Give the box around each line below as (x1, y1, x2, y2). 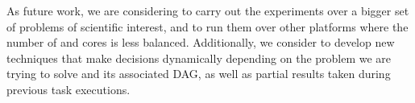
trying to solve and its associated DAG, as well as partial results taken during (6, 65, 391, 82)
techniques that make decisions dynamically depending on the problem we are (6, 49, 392, 66)
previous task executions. (6, 80, 131, 97)
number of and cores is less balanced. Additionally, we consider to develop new (6, 34, 395, 51)
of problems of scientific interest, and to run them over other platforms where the (6, 18, 409, 35)
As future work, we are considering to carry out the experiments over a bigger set (6, 2, 409, 19)
